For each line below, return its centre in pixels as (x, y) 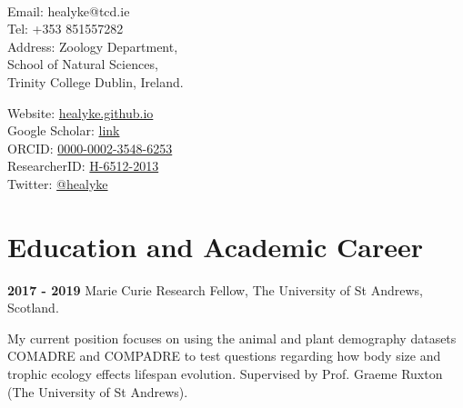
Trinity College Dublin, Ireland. (96, 81)
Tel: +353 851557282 (65, 29)
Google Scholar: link (64, 130)
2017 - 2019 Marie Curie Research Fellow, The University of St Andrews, (215, 289)
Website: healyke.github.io (81, 112)
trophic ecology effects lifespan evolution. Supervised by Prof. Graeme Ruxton (225, 374)
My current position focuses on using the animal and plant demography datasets (232, 338)
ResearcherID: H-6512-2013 (83, 166)
